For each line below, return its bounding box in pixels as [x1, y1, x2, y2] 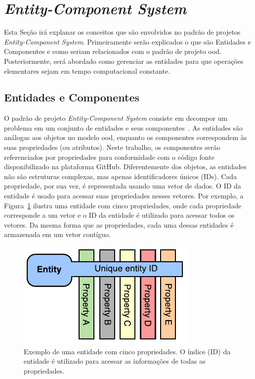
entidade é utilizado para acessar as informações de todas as [24, 356, 206, 366]
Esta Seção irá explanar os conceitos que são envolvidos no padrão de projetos [4, 27, 241, 37]
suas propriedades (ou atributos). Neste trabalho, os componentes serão [4, 142, 220, 152]
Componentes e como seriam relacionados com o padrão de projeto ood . [4, 46, 221, 56]
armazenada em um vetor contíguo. [4, 229, 111, 239]
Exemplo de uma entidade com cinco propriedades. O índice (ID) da [24, 346, 231, 356]
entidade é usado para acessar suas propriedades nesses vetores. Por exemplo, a [4, 190, 244, 201]
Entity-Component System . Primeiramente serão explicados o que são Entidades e [4, 36, 251, 47]
